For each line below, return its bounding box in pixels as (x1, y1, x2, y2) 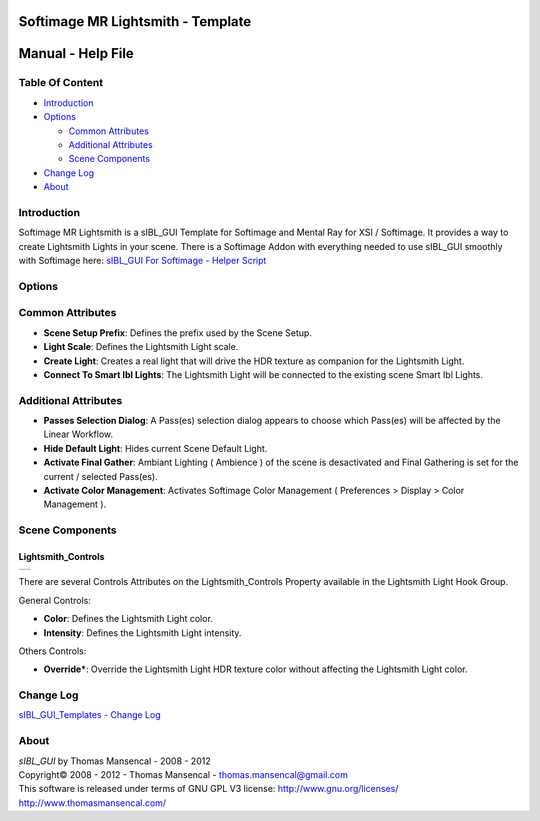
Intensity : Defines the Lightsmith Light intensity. (43, 626, 242, 639)
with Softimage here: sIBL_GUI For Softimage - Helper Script (18, 255, 267, 267)
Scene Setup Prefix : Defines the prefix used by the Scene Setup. (43, 326, 312, 339)
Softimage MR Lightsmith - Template (18, 13, 252, 30)
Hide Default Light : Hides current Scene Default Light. (43, 442, 268, 454)
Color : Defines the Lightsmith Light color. (43, 613, 214, 625)
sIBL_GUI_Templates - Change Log (18, 709, 161, 721)
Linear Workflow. (43, 428, 114, 440)
